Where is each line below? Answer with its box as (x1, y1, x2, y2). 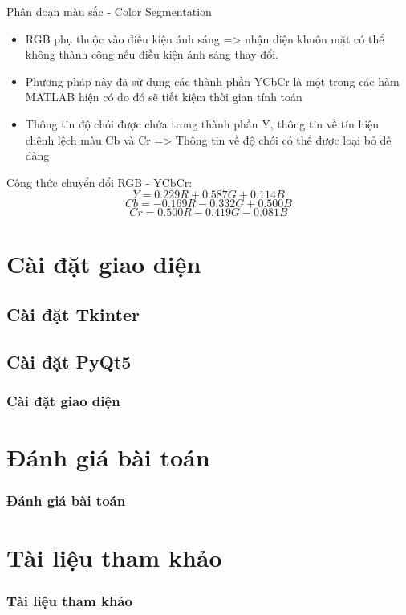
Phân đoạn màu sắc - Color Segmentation (6, 3, 212, 19)
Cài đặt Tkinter (6, 302, 140, 327)
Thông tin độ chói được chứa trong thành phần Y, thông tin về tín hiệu (25, 115, 380, 132)
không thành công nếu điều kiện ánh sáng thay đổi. (25, 46, 278, 63)
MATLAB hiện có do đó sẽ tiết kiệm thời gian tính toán (25, 88, 302, 105)
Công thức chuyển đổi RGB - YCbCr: (6, 173, 193, 190)
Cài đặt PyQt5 (6, 348, 132, 373)
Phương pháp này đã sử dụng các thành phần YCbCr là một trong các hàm (25, 72, 400, 89)
